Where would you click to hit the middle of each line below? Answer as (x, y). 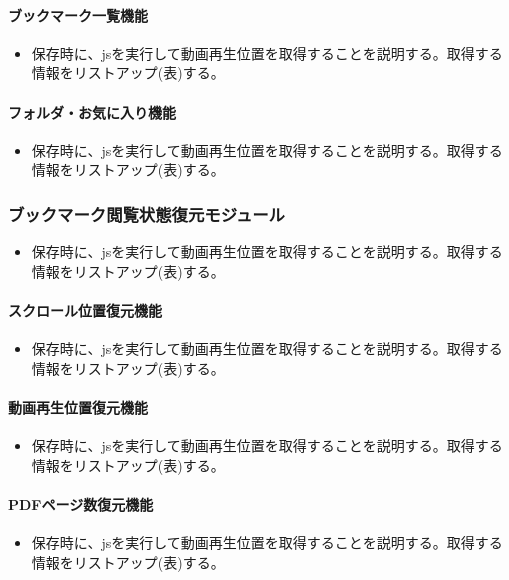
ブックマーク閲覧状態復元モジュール (146, 213)
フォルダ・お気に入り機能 (92, 111)
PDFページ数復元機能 (81, 503)
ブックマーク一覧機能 (78, 14)
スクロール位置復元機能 (85, 309)
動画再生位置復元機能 (78, 406)
